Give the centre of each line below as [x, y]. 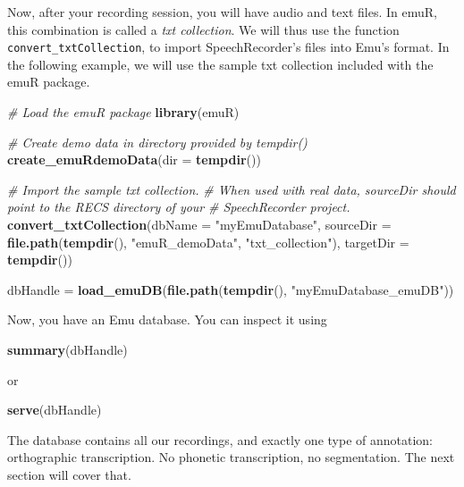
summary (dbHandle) [67, 349]
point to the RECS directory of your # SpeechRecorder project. [179, 207]
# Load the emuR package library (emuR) [123, 112]
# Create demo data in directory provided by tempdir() [157, 142]
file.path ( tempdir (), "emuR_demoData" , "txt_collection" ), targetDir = [208, 242]
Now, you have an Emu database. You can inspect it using [167, 319]
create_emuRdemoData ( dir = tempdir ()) [134, 160]
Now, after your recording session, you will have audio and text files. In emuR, [222, 12]
